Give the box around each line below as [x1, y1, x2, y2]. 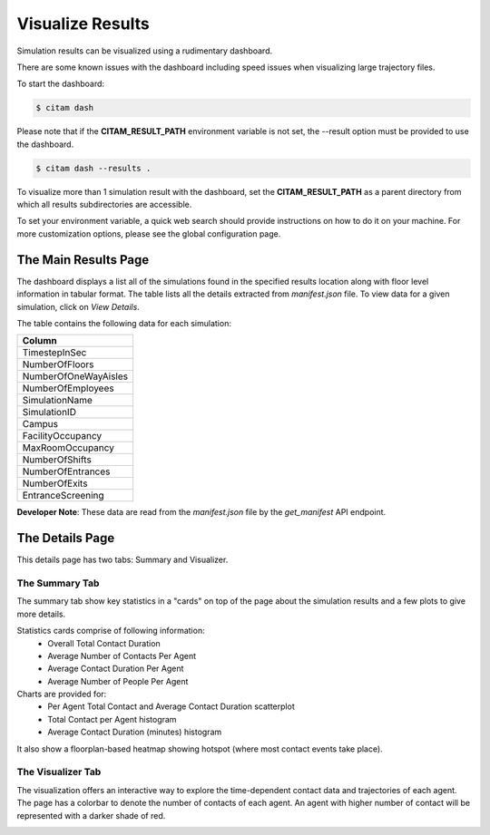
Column [22, 335, 58, 347]
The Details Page [16, 530, 115, 546]
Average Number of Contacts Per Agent [47, 650, 197, 661]
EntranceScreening [22, 490, 104, 502]
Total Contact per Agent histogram [47, 714, 177, 724]
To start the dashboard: [16, 78, 104, 90]
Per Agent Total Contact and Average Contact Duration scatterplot [47, 701, 295, 712]
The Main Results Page [16, 252, 150, 267]
